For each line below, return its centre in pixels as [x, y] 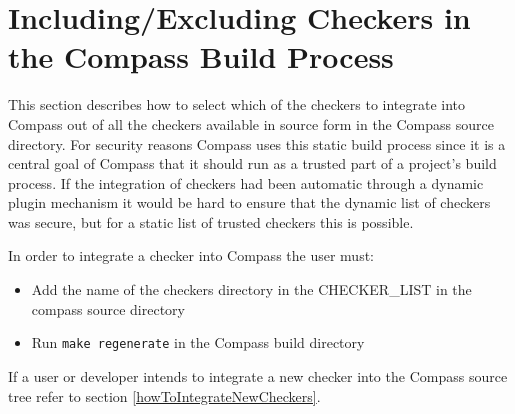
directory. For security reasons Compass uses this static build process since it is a [257, 143]
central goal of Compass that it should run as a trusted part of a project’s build [252, 163]
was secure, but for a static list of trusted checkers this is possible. [211, 221]
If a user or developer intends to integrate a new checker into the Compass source [258, 375]
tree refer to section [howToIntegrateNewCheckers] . [164, 395]
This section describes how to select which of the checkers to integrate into [237, 104]
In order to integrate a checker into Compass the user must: [191, 255]
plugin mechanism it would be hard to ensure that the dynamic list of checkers [249, 202]
